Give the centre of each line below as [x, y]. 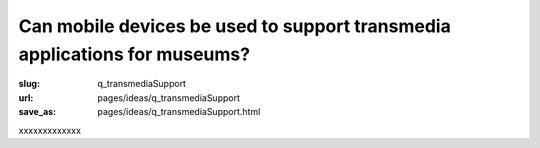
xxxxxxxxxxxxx [50, 130]
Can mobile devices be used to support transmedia [235, 26]
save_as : [37, 112]
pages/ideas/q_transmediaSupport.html [179, 112]
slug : [29, 84]
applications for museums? [134, 54]
